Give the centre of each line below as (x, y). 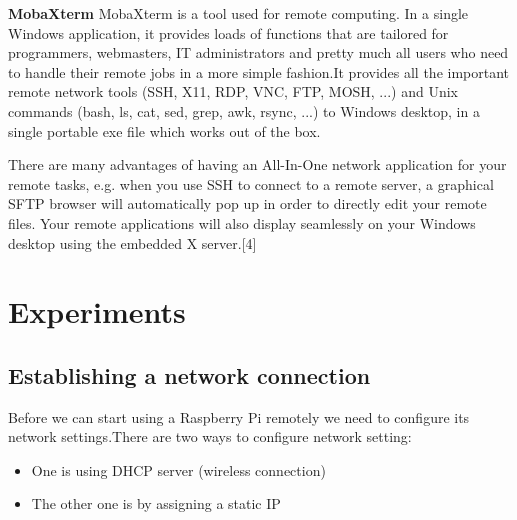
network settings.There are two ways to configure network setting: (210, 436)
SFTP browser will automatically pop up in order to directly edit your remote (247, 203)
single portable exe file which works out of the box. (164, 130)
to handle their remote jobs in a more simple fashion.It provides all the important (259, 71)
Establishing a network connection (189, 374)
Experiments (97, 311)
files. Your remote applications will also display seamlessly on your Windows (242, 222)
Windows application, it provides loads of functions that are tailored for (228, 32)
